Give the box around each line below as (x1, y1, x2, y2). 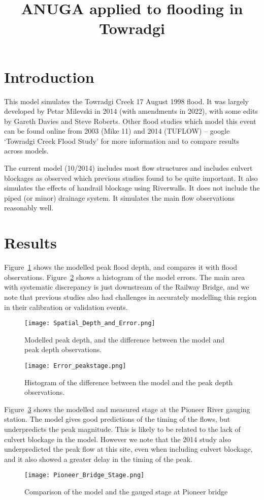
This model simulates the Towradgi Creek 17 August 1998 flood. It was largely (4, 96, 249, 106)
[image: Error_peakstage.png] (24, 362, 126, 369)
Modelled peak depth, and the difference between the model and (24, 334, 224, 345)
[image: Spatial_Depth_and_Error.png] (24, 320, 155, 327)
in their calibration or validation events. (4, 301, 128, 312)
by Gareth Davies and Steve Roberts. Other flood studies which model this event (4, 115, 256, 126)
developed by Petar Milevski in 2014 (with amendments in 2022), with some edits (4, 106, 258, 116)
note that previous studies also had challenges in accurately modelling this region (4, 291, 257, 302)
